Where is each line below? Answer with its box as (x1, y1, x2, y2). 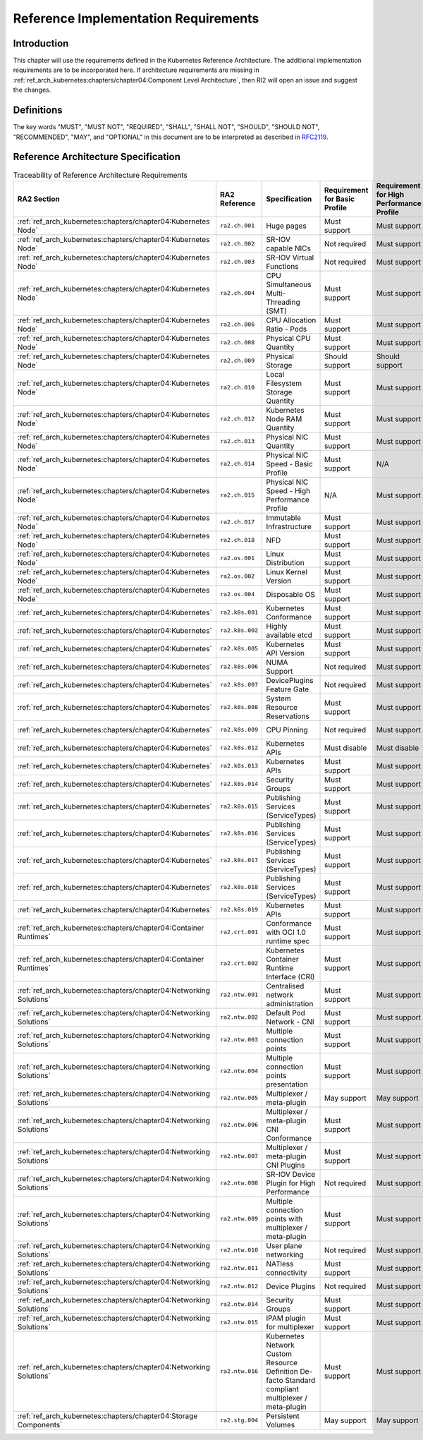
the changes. (13, 85, 51, 95)
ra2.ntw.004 (219, 1067, 259, 1075)
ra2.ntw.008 (219, 1179, 259, 1187)
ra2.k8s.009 (219, 726, 259, 734)
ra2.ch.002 (219, 240, 255, 248)
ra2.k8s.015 (219, 803, 259, 811)
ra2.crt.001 (219, 928, 259, 936)
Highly (266, 621, 288, 631)
